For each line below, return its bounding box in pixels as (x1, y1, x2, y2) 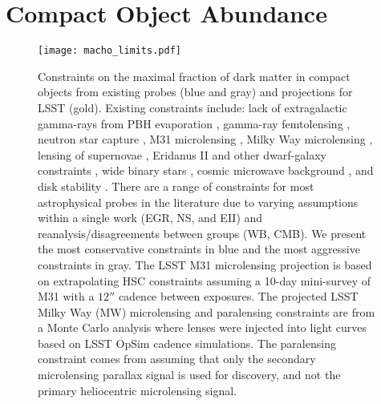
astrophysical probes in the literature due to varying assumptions (38, 193, 359, 210)
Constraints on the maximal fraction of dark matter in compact (38, 67, 351, 84)
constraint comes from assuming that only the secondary (38, 350, 316, 367)
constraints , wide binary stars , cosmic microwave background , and (38, 162, 374, 179)
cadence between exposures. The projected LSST (118, 288, 359, 305)
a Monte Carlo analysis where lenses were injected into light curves (38, 319, 367, 336)
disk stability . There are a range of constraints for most (38, 177, 314, 194)
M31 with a (38, 288, 95, 305)
